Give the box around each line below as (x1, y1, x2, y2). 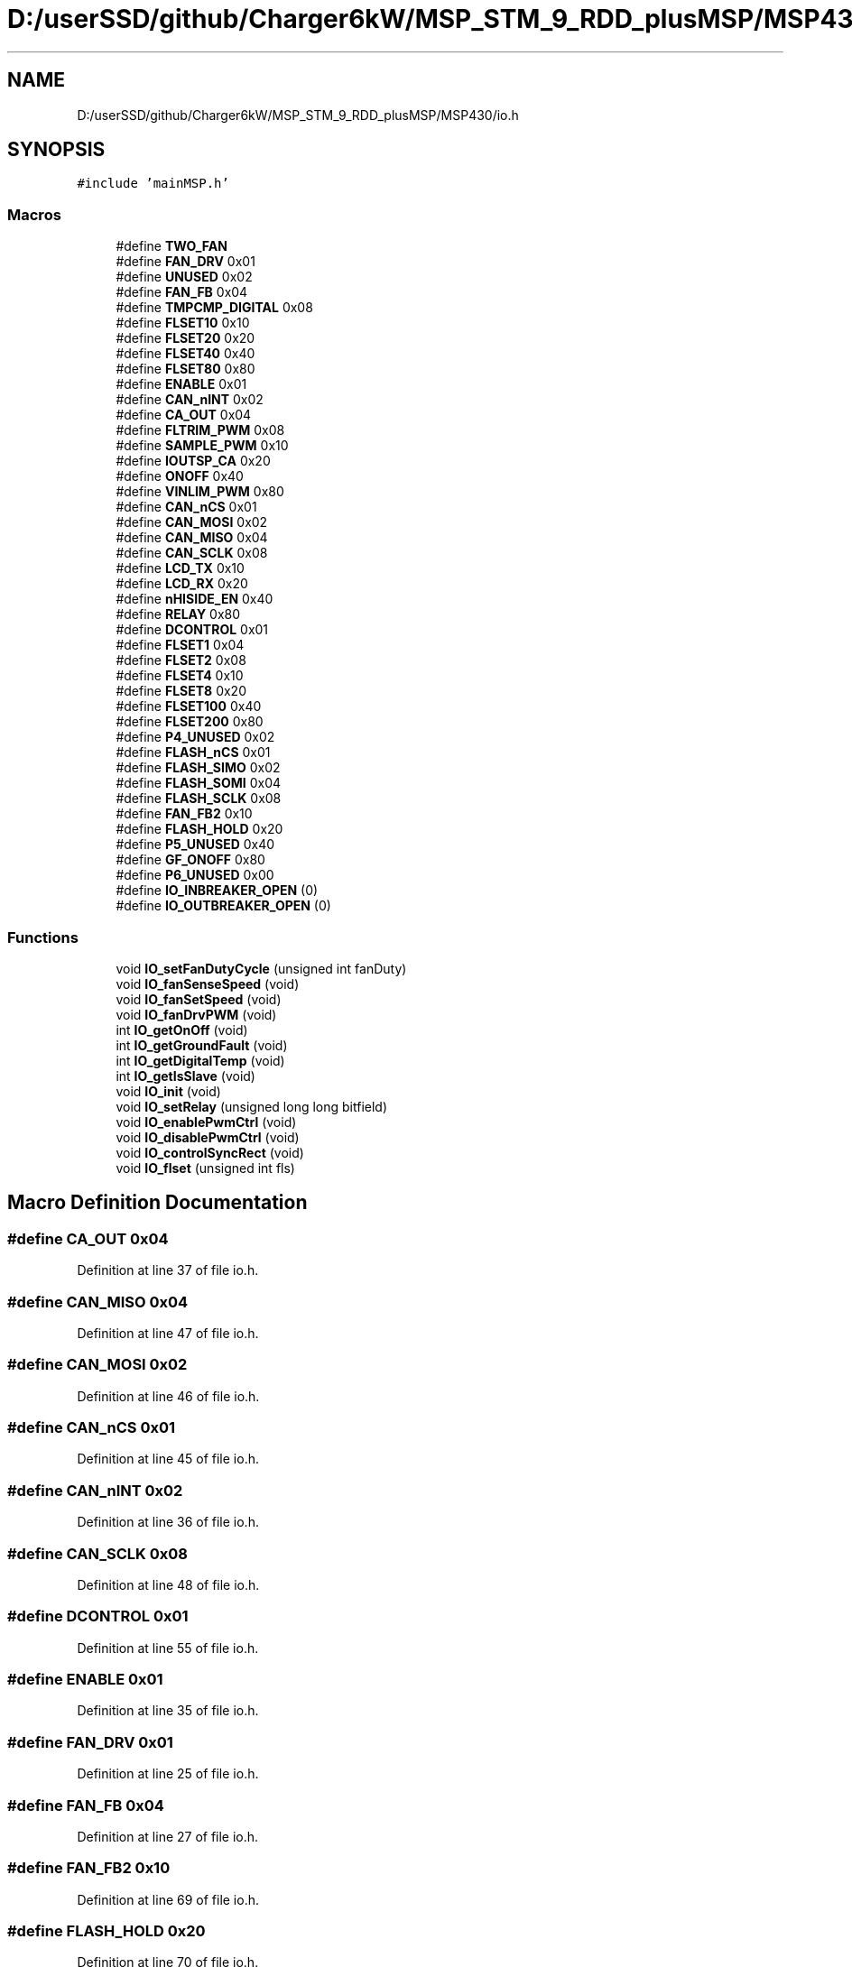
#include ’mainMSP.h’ (77, 176, 229, 191)
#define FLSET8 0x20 (116, 683, 246, 699)
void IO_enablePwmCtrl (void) (116, 1113, 297, 1130)
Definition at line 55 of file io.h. (77, 1639, 259, 1656)
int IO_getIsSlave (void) (116, 1067, 255, 1084)
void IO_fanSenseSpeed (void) (116, 975, 300, 992)
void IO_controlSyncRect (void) (116, 1144, 304, 1160)
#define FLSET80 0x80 (116, 361, 255, 377)
